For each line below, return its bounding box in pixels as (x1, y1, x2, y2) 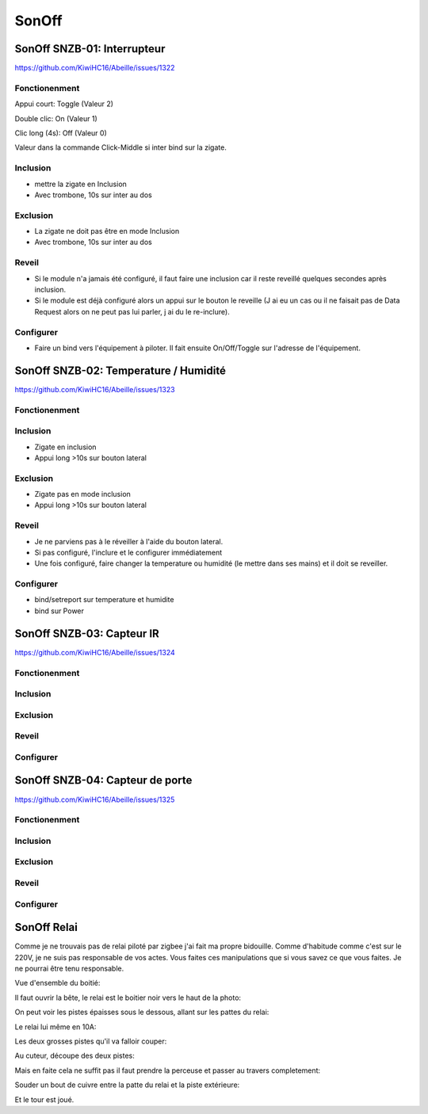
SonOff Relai (14, 921, 78, 934)
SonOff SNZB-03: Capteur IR (14, 627, 160, 640)
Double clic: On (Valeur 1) (14, 113, 98, 123)
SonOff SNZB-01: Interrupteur (14, 42, 166, 55)
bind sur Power (34, 606, 85, 616)
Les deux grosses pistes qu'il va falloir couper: (14, 1036, 167, 1046)
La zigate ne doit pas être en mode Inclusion (34, 227, 180, 236)
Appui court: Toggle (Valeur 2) (14, 99, 114, 109)
